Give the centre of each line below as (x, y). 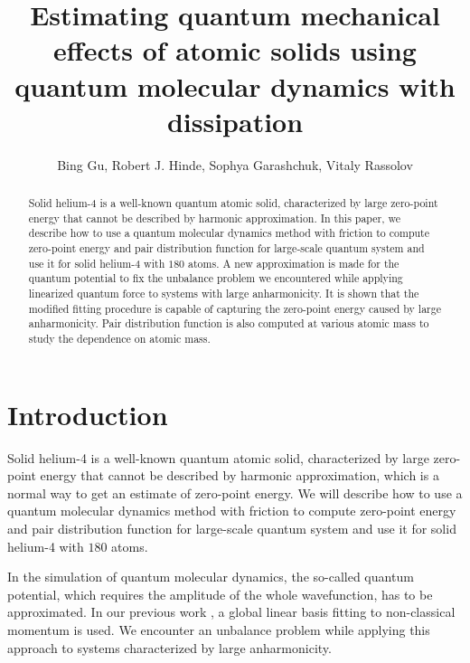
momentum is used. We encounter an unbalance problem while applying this (219, 629)
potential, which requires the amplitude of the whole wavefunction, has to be (220, 594)
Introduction (88, 414)
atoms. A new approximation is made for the (294, 263)
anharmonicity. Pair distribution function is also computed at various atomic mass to (229, 323)
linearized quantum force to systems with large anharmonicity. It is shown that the (224, 294)
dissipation (235, 121)
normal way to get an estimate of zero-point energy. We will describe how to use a (235, 493)
